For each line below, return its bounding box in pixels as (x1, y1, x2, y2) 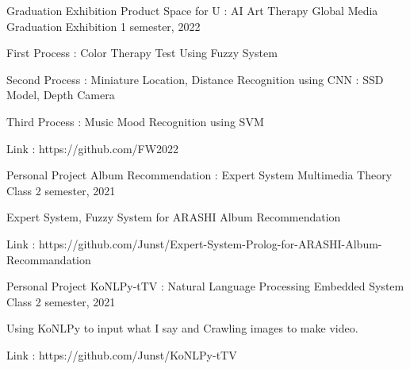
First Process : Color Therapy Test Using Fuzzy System (6, 44, 278, 61)
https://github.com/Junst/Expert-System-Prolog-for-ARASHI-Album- (39, 235, 382, 252)
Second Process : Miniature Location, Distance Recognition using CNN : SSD (6, 71, 384, 87)
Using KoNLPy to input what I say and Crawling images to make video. (6, 320, 358, 336)
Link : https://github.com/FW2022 (6, 140, 179, 156)
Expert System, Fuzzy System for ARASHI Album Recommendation (6, 209, 341, 225)
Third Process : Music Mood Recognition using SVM (6, 113, 264, 129)
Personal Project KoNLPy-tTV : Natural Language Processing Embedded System (6, 278, 404, 294)
